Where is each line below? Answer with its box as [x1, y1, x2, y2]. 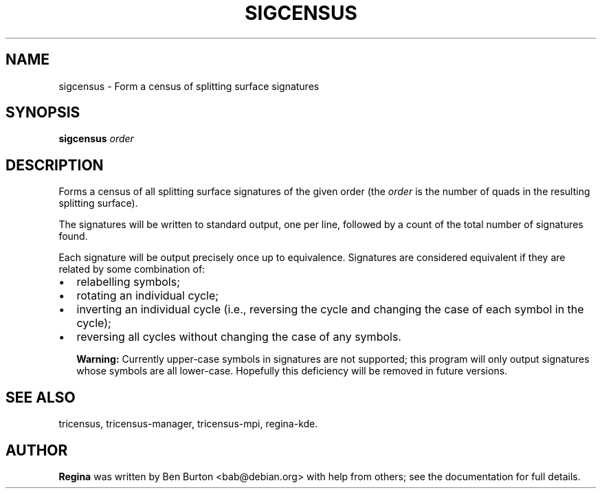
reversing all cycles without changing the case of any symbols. [76, 330, 401, 344]
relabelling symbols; [76, 275, 180, 289]
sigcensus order [58, 133, 134, 145]
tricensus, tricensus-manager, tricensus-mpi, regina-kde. [58, 418, 318, 430]
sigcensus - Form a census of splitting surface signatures [58, 80, 320, 92]
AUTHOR [5, 441, 68, 459]
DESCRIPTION [5, 156, 104, 174]
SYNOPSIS [5, 104, 80, 122]
